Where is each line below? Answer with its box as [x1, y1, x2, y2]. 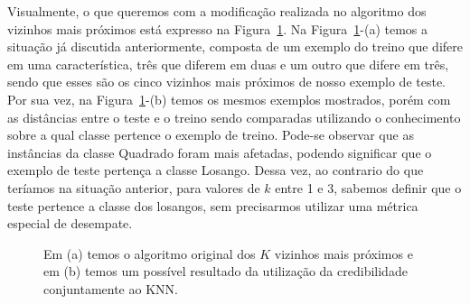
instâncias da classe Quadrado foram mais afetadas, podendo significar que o [7, 143, 432, 161]
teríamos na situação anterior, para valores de [7, 178, 260, 197]
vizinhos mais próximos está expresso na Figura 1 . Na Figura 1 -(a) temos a [7, 19, 428, 38]
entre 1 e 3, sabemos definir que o [275, 178, 462, 197]
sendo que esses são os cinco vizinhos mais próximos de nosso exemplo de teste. [7, 72, 446, 91]
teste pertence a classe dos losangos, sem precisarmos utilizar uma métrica [7, 196, 418, 215]
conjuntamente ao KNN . [43, 279, 178, 298]
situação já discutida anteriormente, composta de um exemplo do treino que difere [7, 37, 463, 56]
